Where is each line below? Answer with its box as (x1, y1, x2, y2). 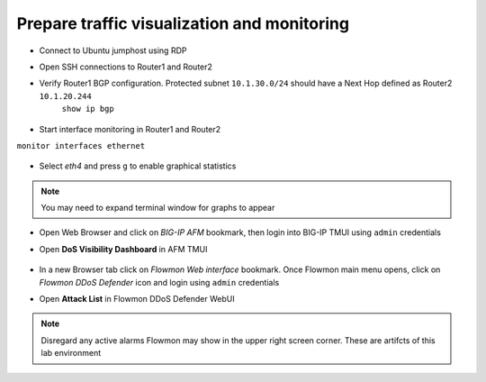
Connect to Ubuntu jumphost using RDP (39, 45, 187, 56)
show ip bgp (61, 104, 114, 114)
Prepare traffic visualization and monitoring (16, 14, 350, 33)
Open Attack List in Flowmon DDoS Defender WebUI (39, 294, 235, 305)
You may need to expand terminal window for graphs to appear (40, 203, 275, 214)
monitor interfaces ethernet (16, 141, 146, 150)
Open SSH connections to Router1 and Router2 (39, 61, 213, 72)
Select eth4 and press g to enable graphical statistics (39, 160, 237, 171)
